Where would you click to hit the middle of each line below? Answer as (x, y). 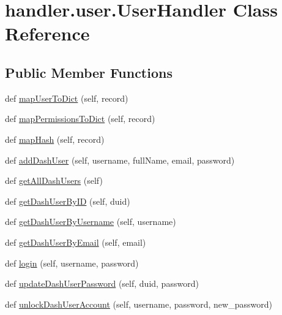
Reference (47, 33)
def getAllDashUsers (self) (54, 180)
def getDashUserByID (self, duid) (68, 201)
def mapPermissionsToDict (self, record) (80, 119)
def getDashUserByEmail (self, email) (76, 242)
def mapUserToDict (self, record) (67, 98)
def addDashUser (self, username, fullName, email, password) (120, 160)
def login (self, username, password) (72, 263)
